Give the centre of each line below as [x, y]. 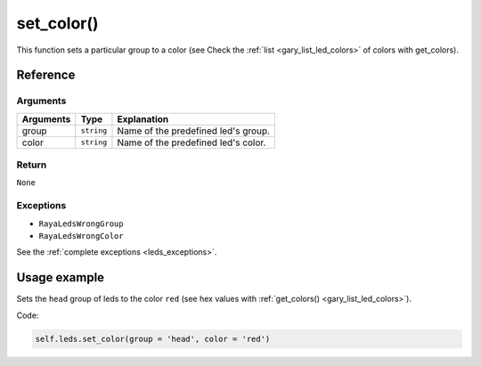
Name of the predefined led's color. [192, 142]
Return [32, 165]
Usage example [61, 277]
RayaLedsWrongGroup [81, 224]
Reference [46, 75]
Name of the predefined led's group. [194, 131]
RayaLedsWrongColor [81, 236]
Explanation [143, 118]
